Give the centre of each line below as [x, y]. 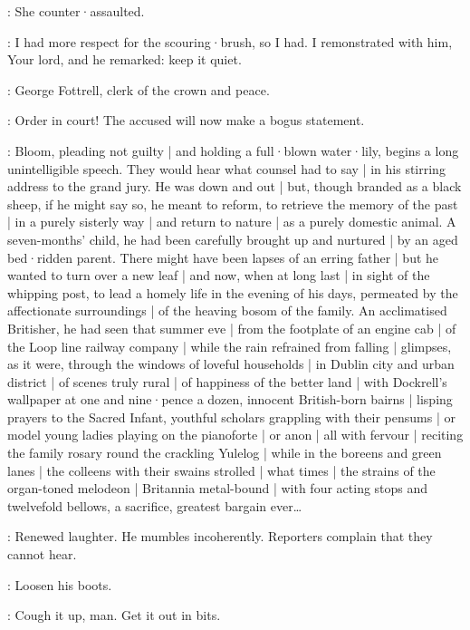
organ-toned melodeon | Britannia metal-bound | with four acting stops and [218, 488]
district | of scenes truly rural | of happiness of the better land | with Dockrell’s [227, 381]
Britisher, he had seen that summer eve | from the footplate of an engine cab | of [232, 328]
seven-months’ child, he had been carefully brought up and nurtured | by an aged [233, 239]
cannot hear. [42, 554]
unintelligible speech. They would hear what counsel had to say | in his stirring [226, 168]
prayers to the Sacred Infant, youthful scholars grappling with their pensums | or [231, 417]
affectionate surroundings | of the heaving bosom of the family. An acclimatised [227, 310]
